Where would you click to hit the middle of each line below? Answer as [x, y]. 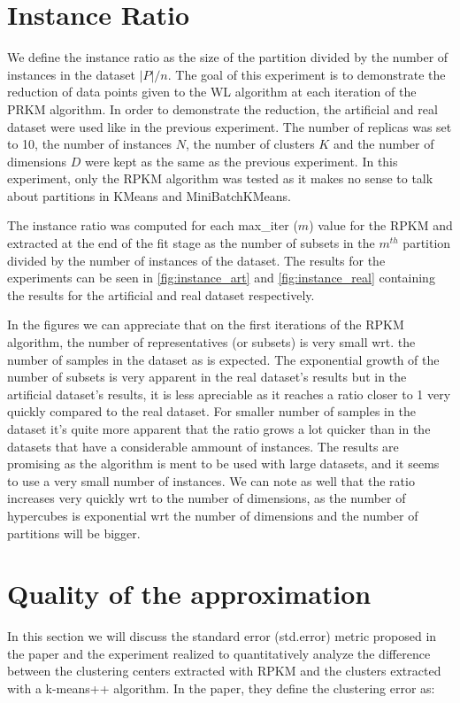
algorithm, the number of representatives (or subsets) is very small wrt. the [211, 342]
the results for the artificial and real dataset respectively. [161, 294]
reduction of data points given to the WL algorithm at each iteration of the [212, 92]
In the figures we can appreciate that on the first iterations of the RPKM [206, 324]
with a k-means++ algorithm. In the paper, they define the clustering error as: [221, 688]
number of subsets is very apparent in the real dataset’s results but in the [207, 377]
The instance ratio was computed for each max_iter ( [153, 225]
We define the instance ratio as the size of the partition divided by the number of [228, 57]
